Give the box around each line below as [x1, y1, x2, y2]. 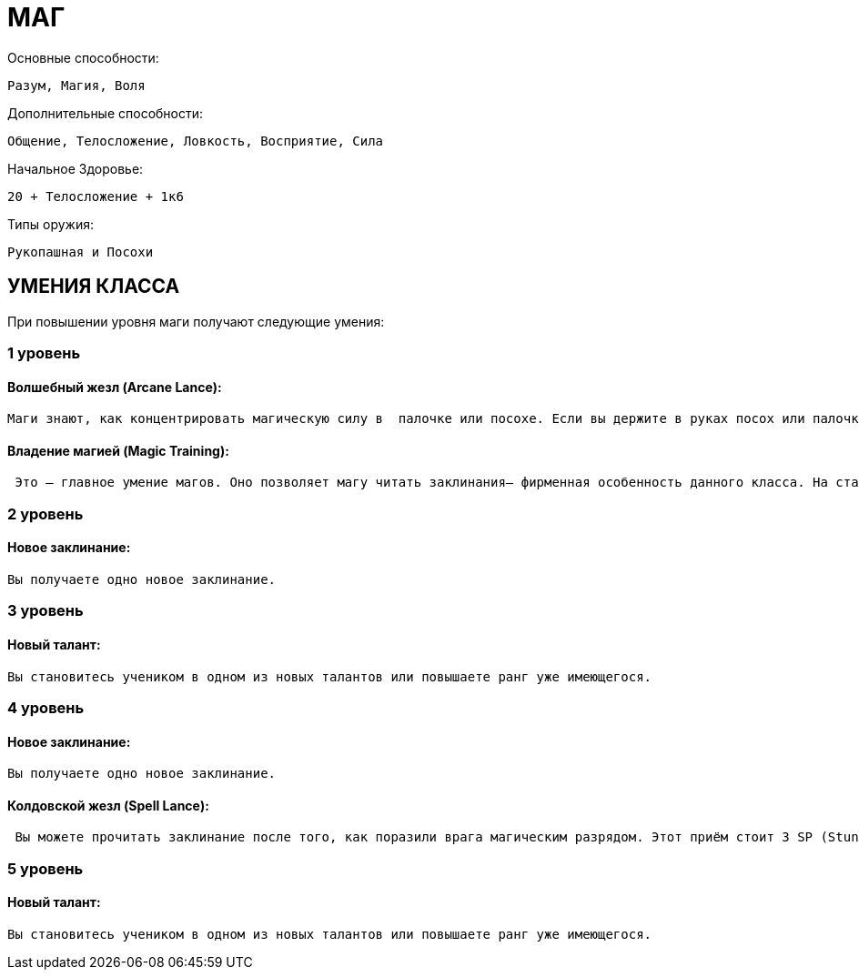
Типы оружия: [7, 216, 94, 232]
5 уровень [7, 859, 84, 878]
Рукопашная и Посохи [7, 244, 154, 259]
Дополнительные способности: [7, 105, 204, 121]
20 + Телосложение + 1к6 [7, 188, 184, 204]
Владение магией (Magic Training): [7, 442, 229, 458]
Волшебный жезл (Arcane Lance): [7, 378, 222, 395]
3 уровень [7, 601, 84, 620]
